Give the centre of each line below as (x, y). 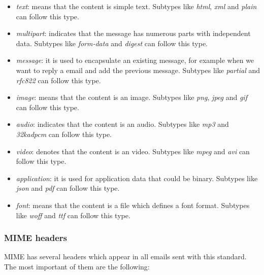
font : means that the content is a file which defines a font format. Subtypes (133, 205)
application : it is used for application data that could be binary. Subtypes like (137, 178)
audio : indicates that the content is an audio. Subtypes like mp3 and (122, 124)
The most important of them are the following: (77, 266)
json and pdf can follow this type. (68, 188)
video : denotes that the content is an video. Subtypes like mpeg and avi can (133, 151)
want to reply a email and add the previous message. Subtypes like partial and (138, 70)
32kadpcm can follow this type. (64, 134)
